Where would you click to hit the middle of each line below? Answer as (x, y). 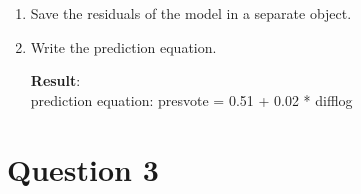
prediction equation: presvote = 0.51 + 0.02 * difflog (191, 99)
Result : (55, 80)
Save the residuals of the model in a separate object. (191, 13)
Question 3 (83, 168)
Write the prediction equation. (123, 46)
